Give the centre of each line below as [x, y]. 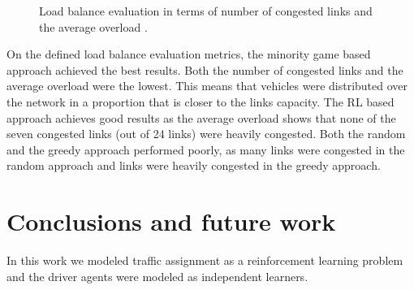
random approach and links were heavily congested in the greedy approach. [194, 165]
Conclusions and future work [171, 221]
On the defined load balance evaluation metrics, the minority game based [189, 54]
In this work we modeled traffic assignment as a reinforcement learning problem [205, 260]
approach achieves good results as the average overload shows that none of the [201, 117]
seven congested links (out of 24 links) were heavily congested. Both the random [206, 134]
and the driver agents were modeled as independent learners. [157, 276]
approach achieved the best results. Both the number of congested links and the [205, 69]
